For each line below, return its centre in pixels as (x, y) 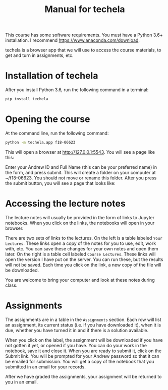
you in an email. (21, 382)
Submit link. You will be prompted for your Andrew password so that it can (82, 356)
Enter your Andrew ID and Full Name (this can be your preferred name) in (81, 167)
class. (11, 285)
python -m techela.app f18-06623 (40, 142)
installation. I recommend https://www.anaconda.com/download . (73, 40)
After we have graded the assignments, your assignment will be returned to (83, 376)
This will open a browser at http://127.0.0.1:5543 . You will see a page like (80, 152)
